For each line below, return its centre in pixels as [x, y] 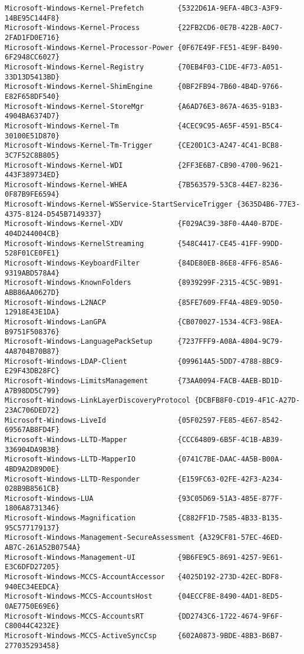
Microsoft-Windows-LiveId [55, 420]
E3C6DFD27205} [32, 567]
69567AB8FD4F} [32, 430]
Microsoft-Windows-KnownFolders [68, 283]
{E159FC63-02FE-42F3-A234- [230, 479]
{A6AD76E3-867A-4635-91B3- [230, 106]
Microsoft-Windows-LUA [49, 498]
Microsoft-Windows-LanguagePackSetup [79, 342]
